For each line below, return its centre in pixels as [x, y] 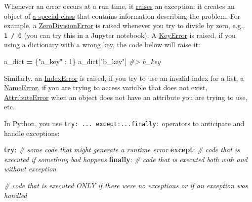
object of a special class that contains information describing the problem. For [122, 16]
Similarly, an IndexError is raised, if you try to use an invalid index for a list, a [124, 78]
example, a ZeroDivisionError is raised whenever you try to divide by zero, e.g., [125, 25]
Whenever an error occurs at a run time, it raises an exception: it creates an [119, 6]
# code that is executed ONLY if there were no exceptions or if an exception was [126, 185]
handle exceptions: [32, 133]
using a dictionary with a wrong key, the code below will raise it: [102, 45]
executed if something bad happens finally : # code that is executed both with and [126, 159]
